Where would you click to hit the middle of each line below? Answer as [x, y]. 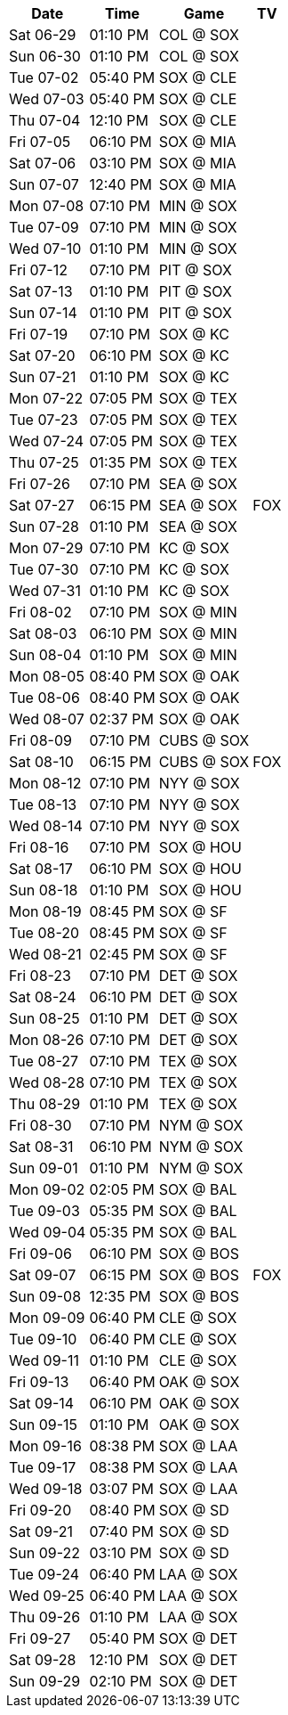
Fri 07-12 [38, 270]
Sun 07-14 [43, 313]
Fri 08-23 [40, 976]
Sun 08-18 [44, 890]
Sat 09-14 [42, 1403]
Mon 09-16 [45, 1446]
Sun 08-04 [45, 655]
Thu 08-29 [45, 1104]
